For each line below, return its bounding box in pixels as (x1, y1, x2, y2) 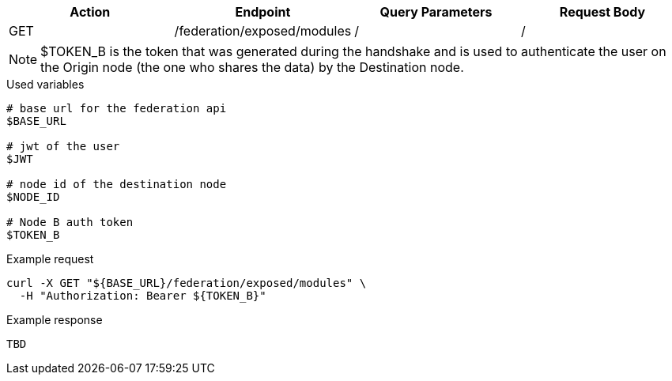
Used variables (6, 77, 85, 91)
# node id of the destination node (6, 178, 227, 190)
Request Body (559, 4, 646, 20)
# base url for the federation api (6, 102, 227, 115)
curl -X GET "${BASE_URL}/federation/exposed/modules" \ (6, 277, 367, 289)
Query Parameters (379, 4, 493, 20)
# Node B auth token (6, 216, 134, 228)
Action (70, 4, 111, 20)
